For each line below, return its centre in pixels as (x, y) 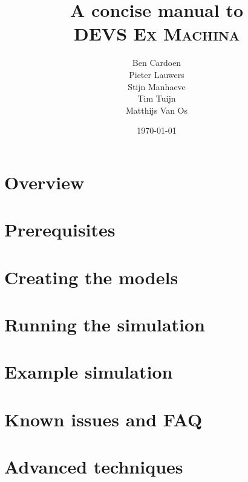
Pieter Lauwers (157, 74)
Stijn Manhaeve (157, 86)
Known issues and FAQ (103, 419)
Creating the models (91, 277)
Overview (44, 182)
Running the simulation (105, 324)
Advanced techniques (94, 467)
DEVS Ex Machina (157, 34)
